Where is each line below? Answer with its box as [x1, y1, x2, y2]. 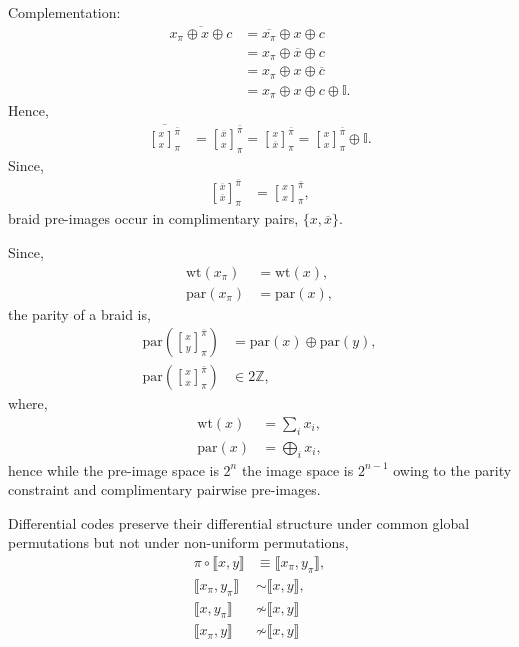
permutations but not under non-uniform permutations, [8, 532, 349, 553]
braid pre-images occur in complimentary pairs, [8, 208, 299, 229]
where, [8, 393, 48, 414]
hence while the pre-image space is [8, 459, 219, 480]
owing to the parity [393, 459, 512, 480]
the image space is [241, 459, 354, 480]
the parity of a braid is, [8, 303, 151, 324]
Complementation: [8, 2, 121, 22]
